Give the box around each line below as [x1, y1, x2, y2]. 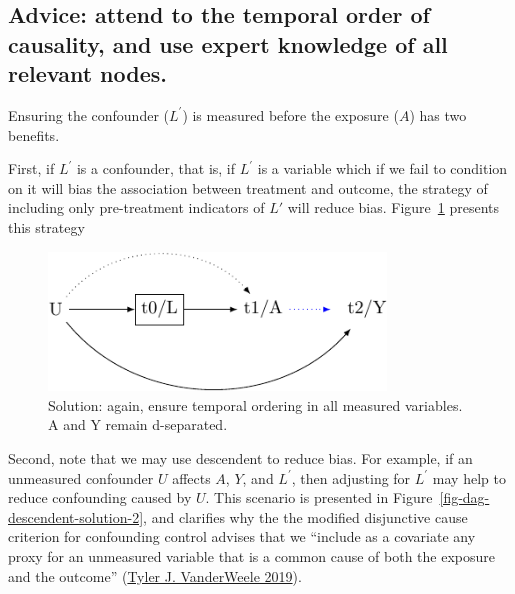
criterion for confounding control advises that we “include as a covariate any [8, 526, 476, 547]
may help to [432, 467, 506, 488]
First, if [8, 158, 55, 179]
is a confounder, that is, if [76, 158, 236, 179]
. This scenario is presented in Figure [205, 487, 433, 508]
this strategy [8, 216, 85, 237]
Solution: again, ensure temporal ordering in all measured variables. [48, 394, 463, 415]
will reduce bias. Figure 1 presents [287, 197, 500, 218]
